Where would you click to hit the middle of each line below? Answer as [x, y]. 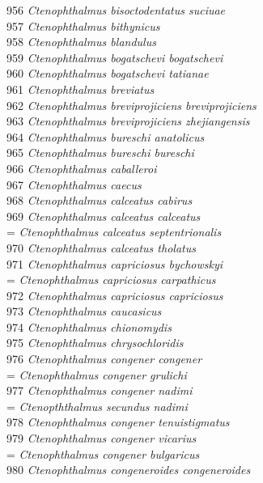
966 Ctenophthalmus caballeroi [82, 168]
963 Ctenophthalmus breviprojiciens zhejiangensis [128, 121]
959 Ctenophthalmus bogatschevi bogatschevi [115, 57]
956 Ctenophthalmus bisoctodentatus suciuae [116, 10]
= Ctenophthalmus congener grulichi [97, 374]
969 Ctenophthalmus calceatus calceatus [104, 216]
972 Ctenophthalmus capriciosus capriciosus [115, 295]
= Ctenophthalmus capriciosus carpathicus [111, 280]
